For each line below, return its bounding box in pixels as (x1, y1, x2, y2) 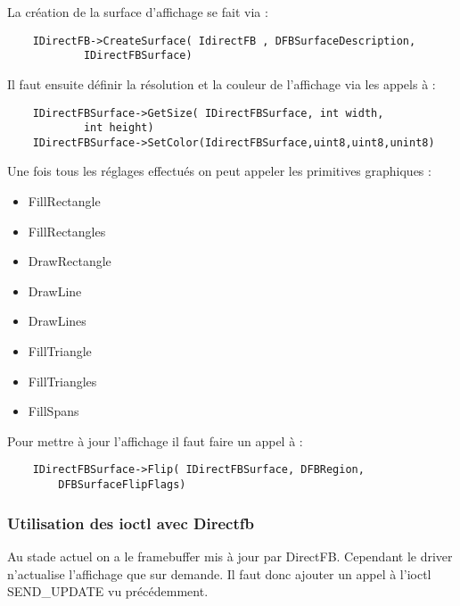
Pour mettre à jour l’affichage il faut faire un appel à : (7, 431, 303, 450)
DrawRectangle (28, 252, 111, 270)
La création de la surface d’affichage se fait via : (7, 3, 268, 21)
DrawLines (28, 311, 86, 330)
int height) (83, 121, 154, 135)
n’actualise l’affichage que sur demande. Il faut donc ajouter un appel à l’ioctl (7, 564, 431, 583)
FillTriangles (28, 371, 97, 390)
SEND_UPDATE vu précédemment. (7, 582, 209, 601)
